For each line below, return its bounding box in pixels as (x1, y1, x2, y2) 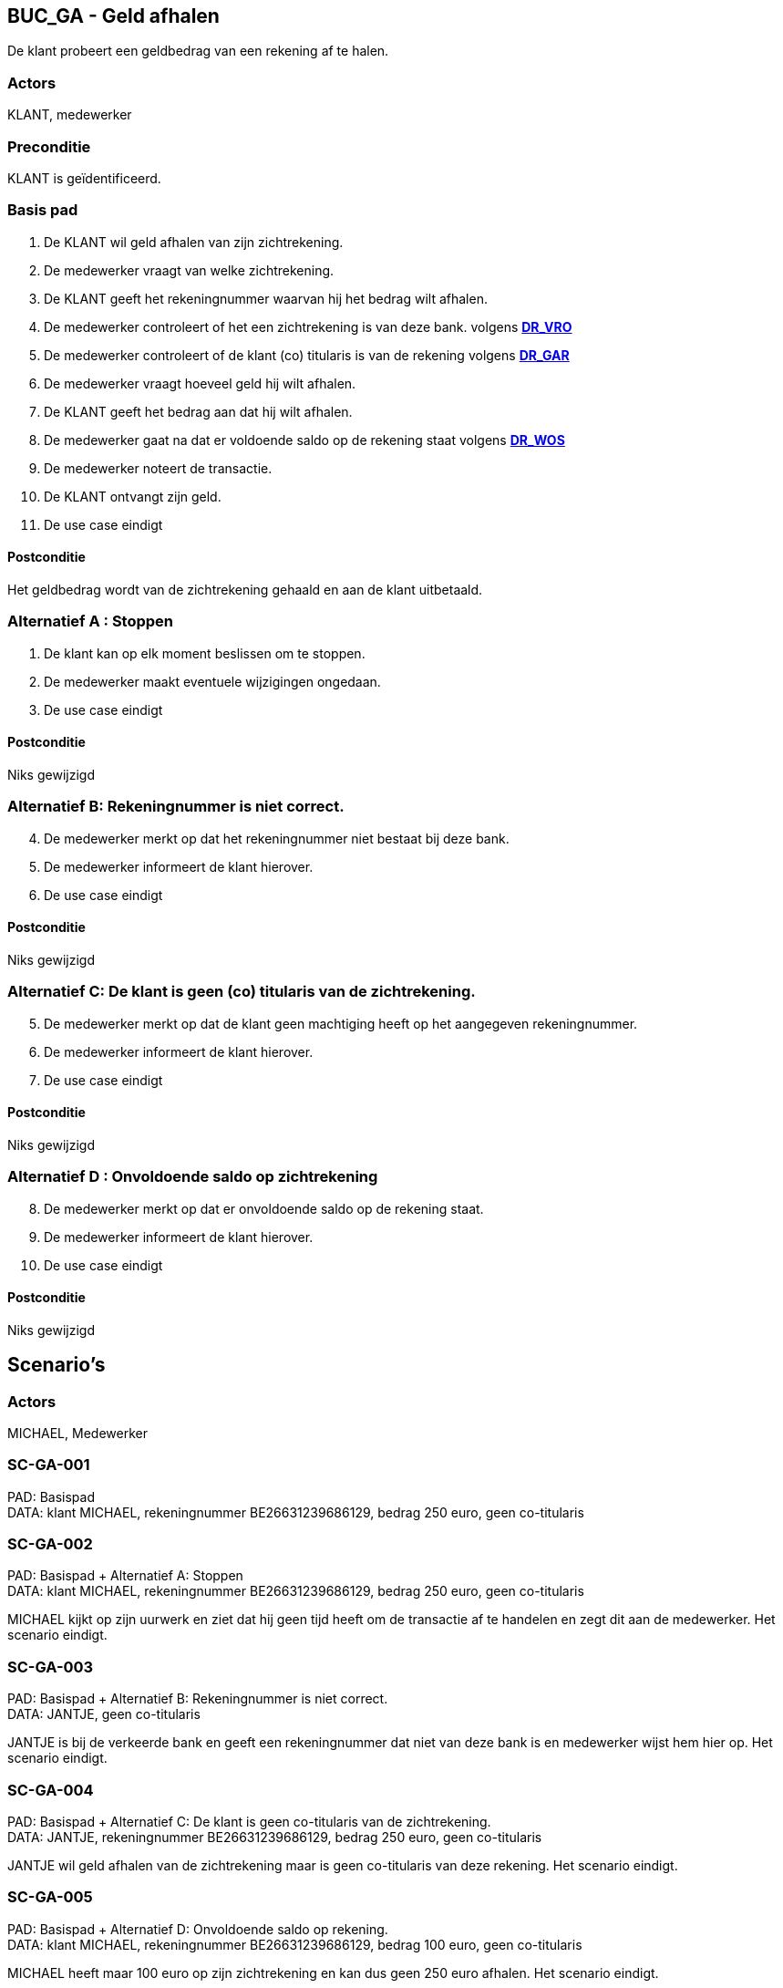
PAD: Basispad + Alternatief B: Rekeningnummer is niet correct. (7, 1691, 388, 1707)
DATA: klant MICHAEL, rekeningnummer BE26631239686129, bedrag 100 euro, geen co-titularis (7, 1936, 582, 1952)
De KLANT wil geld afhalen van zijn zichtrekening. (44, 233, 344, 250)
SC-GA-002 (7, 1535, 93, 1554)
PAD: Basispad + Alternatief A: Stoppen (7, 1568, 243, 1584)
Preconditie (7, 137, 91, 156)
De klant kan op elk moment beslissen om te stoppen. (44, 645, 366, 661)
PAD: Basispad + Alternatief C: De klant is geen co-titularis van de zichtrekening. (7, 1813, 491, 1829)
